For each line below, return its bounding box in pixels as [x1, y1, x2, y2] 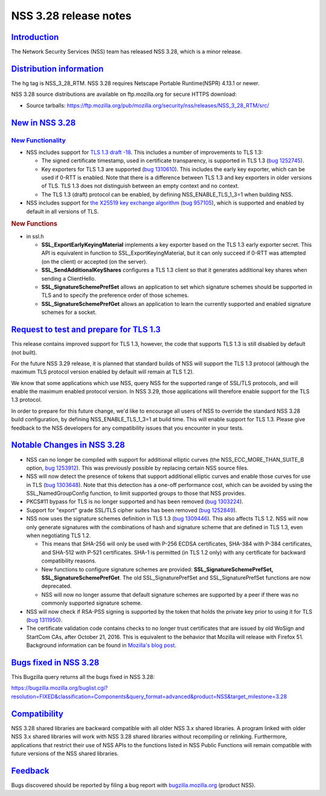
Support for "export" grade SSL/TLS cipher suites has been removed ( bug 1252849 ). [26, 506, 237, 514]
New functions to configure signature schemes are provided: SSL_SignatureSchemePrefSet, [41, 565, 273, 573]
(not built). [11, 349, 37, 356]
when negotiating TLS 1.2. [26, 532, 91, 540]
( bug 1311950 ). [26, 616, 63, 623]
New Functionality [11, 136, 66, 144]
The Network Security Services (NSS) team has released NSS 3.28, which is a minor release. [11, 48, 243, 56]
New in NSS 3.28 [11, 118, 76, 128]
